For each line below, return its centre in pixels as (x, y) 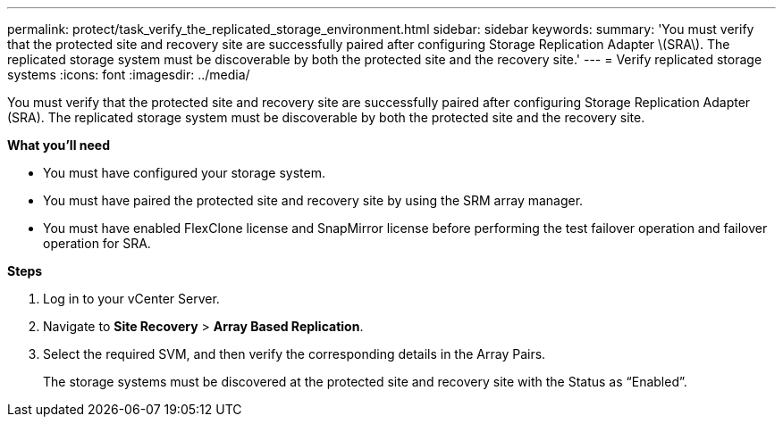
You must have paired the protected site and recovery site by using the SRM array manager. (313, 200)
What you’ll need (59, 145)
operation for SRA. (97, 243)
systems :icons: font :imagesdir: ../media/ (129, 75)
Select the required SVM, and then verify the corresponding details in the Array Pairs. (295, 354)
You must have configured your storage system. (184, 173)
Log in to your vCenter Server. (131, 299)
